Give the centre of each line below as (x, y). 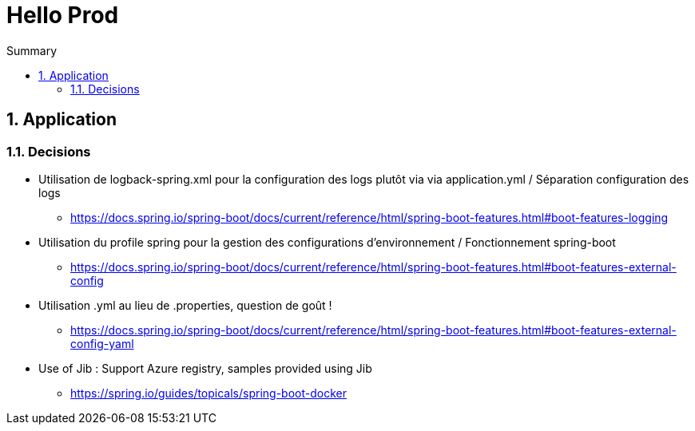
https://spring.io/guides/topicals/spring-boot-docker (208, 393)
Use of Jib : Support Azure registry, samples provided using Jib (205, 368)
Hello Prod (63, 15)
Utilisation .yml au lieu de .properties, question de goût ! (185, 305)
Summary (32, 50)
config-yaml (102, 343)
